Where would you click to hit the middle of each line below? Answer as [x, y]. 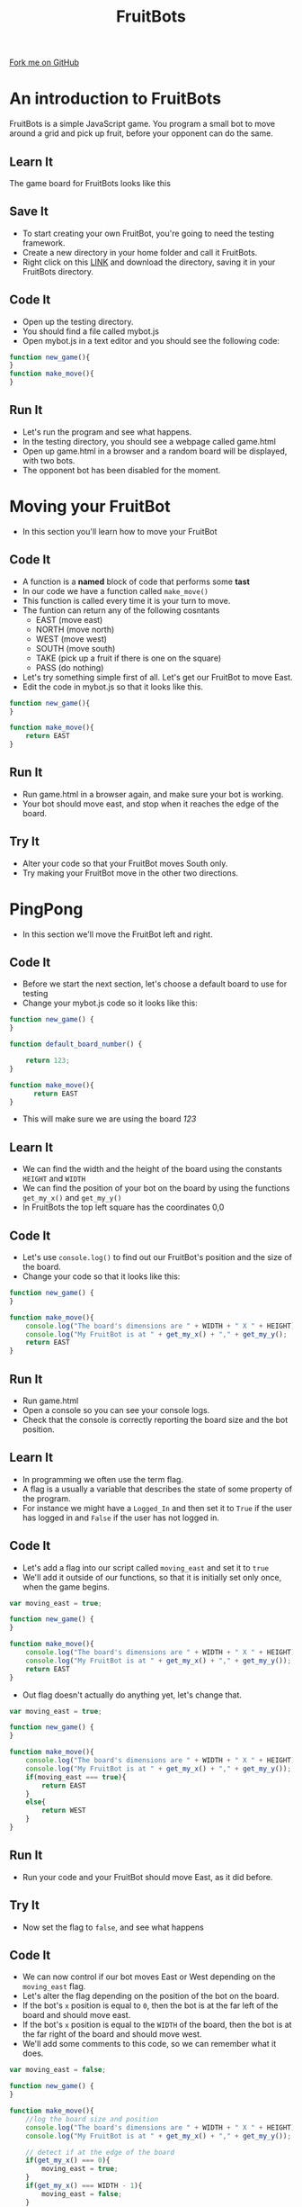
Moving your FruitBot [90, 507]
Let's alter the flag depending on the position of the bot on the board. [151, 1996]
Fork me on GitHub [44, 63]
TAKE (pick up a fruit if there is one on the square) [129, 658]
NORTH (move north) [75, 629]
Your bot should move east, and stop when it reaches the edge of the [151, 804]
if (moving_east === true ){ [76, 1777]
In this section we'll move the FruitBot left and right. [117, 934]
